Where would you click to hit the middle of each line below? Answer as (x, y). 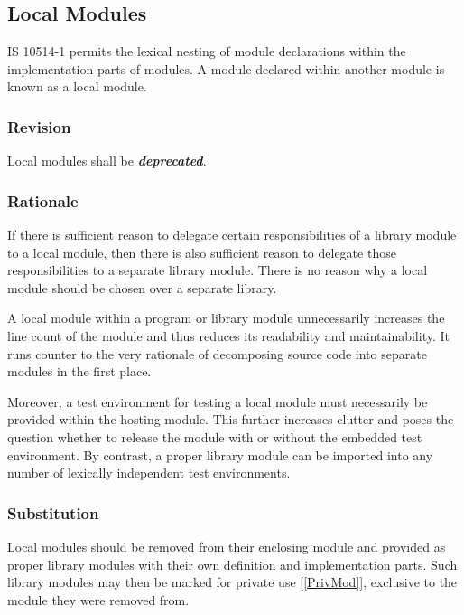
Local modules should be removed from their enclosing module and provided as (227, 546)
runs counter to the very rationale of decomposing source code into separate (217, 353)
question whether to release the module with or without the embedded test (215, 436)
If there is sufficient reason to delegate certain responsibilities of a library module (232, 235)
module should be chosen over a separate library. (142, 287)
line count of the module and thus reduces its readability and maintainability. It (228, 335)
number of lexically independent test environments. (149, 473)
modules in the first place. (79, 371)
